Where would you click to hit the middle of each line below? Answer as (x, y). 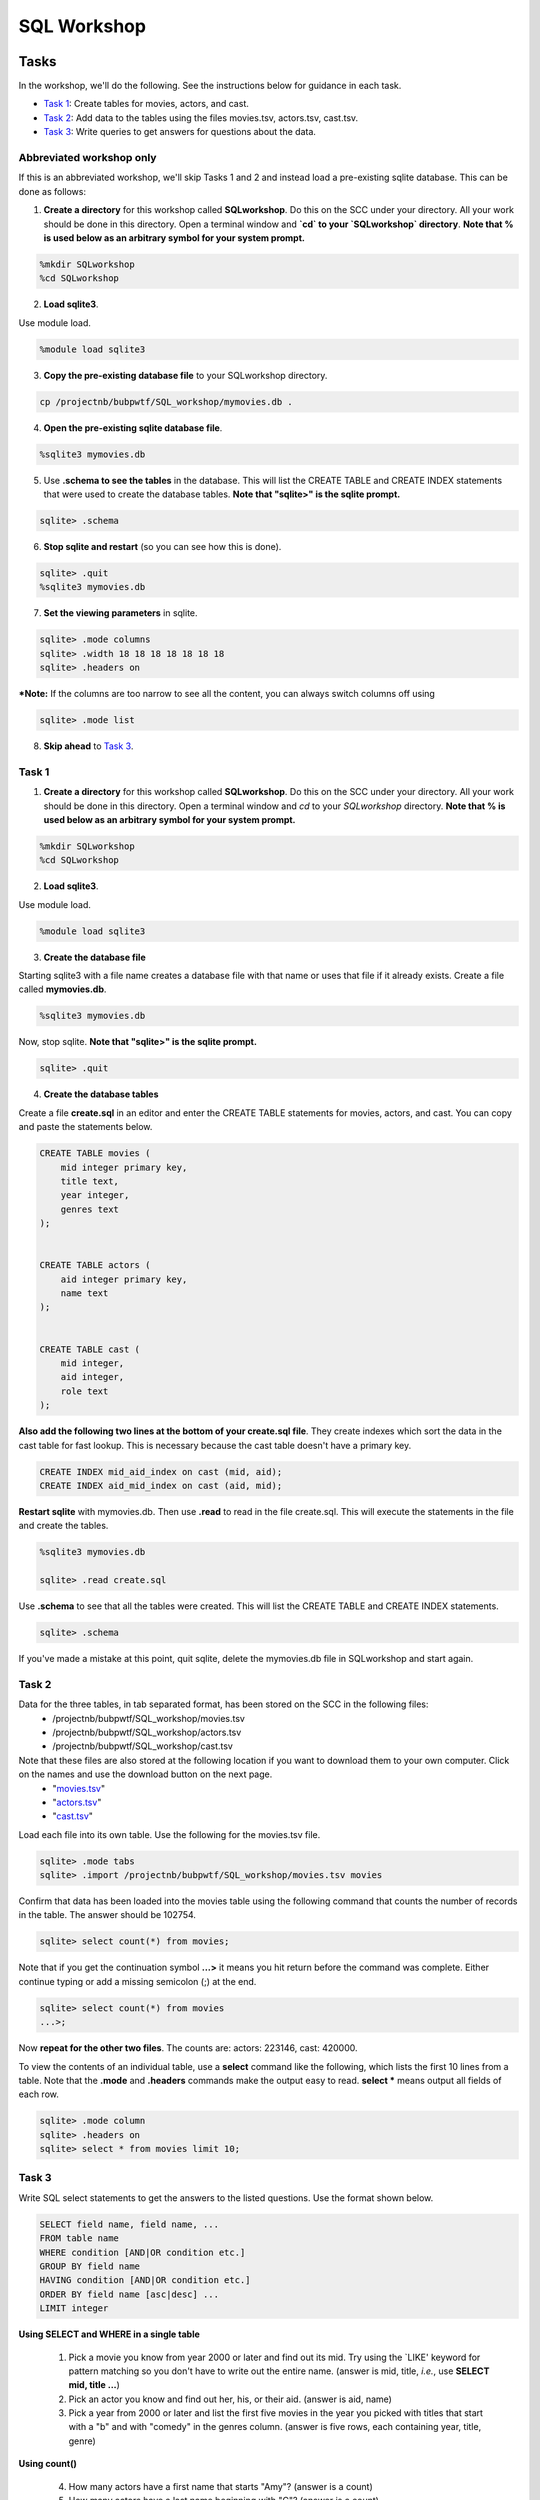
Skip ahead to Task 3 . (88, 746)
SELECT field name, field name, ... (129, 2224)
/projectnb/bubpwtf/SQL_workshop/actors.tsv (147, 1732)
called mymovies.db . (62, 989)
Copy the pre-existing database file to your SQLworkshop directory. (185, 375)
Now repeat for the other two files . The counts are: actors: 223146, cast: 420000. (188, 2048)
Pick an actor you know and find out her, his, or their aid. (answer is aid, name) (230, 2399)
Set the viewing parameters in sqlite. (121, 613)
